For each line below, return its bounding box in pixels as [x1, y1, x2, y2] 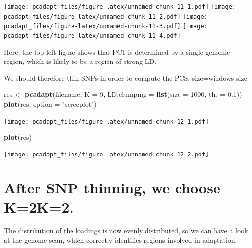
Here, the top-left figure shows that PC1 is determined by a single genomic [4, 46, 230, 57]
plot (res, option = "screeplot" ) [4, 99, 97, 109]
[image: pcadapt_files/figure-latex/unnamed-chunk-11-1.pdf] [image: [4, 3, 236, 10]
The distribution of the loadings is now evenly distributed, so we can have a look [4, 225, 248, 235]
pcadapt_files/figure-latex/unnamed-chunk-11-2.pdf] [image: [4, 13, 208, 20]
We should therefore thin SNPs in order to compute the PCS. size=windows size [4, 72, 247, 83]
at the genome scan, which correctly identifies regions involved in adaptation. [4, 235, 237, 245]
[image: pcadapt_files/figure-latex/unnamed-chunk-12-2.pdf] [4, 151, 209, 158]
